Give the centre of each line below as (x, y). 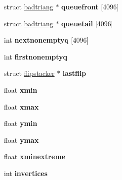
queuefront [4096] (90, 6)
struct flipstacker (29, 73)
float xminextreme (35, 156)
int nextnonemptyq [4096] (46, 40)
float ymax (21, 140)
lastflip (74, 73)
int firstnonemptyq (36, 56)
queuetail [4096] (87, 23)
